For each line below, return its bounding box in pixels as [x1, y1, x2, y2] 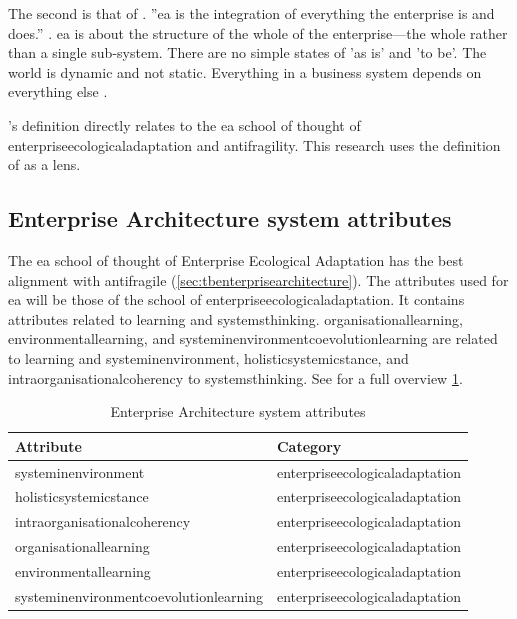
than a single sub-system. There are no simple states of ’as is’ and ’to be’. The [8, 42, 487, 63]
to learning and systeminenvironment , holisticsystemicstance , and [8, 347, 409, 368]
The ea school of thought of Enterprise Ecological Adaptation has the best [8, 249, 464, 270]
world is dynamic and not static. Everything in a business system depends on [8, 61, 482, 82]
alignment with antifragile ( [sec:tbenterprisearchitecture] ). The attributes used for [8, 269, 509, 290]
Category [276, 435, 342, 456]
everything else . [8, 81, 108, 102]
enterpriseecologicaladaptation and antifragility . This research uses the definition [8, 134, 501, 155]
